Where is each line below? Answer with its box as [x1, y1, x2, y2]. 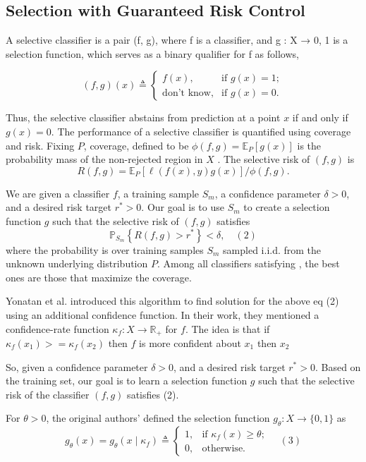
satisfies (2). [127, 387, 179, 401]
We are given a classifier [6, 186, 110, 200]
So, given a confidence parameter [6, 359, 148, 374]
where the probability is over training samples [6, 242, 204, 257]
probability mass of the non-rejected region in [6, 152, 203, 166]
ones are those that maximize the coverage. [6, 269, 192, 284]
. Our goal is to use [141, 200, 224, 214]
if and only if [292, 110, 348, 125]
